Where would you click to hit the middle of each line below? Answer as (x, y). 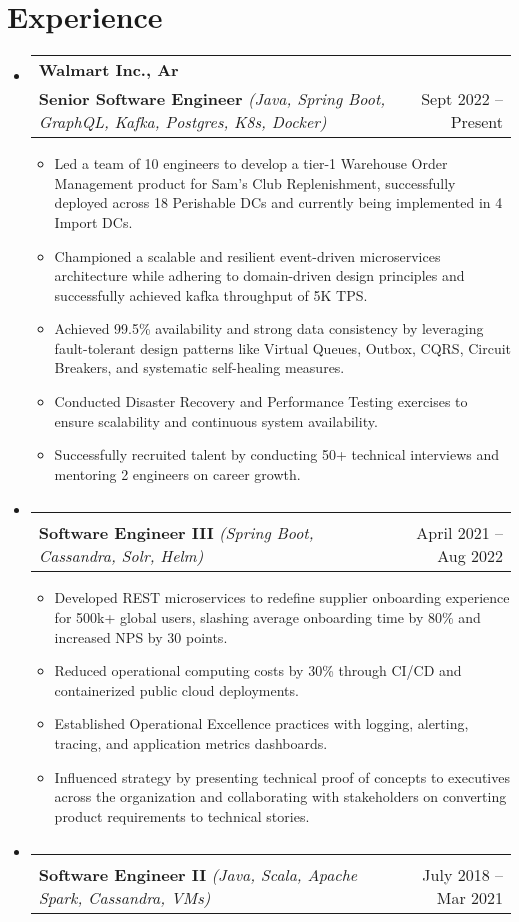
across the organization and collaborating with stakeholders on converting (280, 796)
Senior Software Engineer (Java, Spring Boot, (212, 99)
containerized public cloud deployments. (176, 689)
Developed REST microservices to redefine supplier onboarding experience (282, 597)
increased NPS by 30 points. (141, 636)
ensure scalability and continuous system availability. (216, 420)
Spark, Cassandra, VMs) (124, 898)
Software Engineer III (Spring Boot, (176, 533)
